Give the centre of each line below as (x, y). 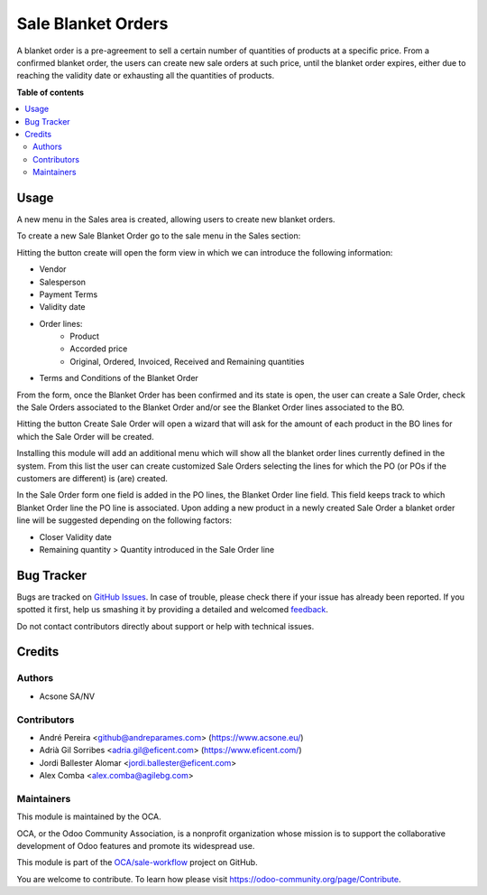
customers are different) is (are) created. (92, 478)
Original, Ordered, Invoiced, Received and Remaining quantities (187, 361)
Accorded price (99, 349)
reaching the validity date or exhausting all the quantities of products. (146, 76)
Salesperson (62, 282)
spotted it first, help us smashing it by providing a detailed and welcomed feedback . (173, 610)
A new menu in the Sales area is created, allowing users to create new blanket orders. (176, 219)
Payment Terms (69, 294)
